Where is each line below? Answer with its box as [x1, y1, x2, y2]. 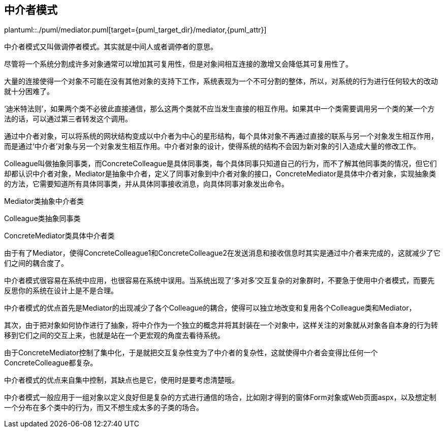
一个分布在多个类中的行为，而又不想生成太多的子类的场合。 [4, 403, 203, 412]
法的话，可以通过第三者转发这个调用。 [4, 114, 132, 124]
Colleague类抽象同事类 [4, 214, 81, 223]
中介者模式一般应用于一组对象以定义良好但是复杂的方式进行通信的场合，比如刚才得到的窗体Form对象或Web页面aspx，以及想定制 [4, 393, 436, 402]
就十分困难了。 [4, 87, 54, 96]
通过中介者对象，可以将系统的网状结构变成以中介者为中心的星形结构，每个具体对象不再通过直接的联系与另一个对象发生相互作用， [4, 132, 438, 141]
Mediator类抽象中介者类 [4, 197, 84, 206]
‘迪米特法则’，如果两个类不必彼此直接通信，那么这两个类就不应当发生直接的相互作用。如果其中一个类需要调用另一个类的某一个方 [4, 104, 435, 113]
